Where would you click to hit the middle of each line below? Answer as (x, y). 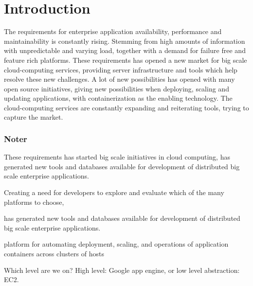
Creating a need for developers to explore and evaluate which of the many (114, 192)
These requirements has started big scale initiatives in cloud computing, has (117, 157)
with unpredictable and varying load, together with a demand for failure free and (125, 50)
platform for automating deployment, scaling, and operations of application (116, 244)
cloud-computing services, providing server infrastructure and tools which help (121, 69)
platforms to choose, (34, 202)
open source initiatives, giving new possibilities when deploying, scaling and (117, 88)
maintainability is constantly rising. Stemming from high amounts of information (125, 41)
